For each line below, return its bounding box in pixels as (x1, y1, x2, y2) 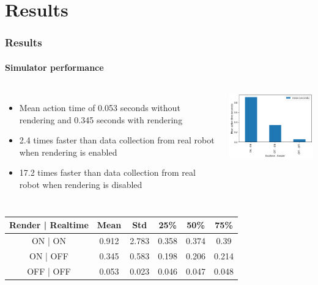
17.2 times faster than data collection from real (19, 166, 196, 179)
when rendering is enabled (19, 145, 117, 158)
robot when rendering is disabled (19, 178, 142, 190)
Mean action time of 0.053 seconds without (19, 101, 180, 114)
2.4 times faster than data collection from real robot (19, 134, 215, 146)
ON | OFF (29, 249, 68, 262)
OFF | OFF (27, 264, 71, 277)
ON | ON (31, 234, 66, 247)
